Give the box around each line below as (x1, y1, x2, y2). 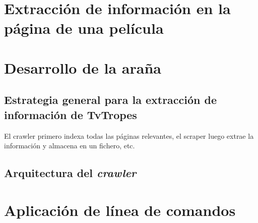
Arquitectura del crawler (4, 165, 137, 181)
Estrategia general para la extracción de (4, 92, 217, 107)
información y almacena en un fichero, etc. (4, 140, 135, 151)
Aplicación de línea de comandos (4, 199, 236, 220)
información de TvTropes (4, 106, 137, 122)
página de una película (4, 18, 164, 38)
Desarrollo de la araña (4, 57, 161, 78)
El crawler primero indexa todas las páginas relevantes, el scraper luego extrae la (4, 130, 254, 141)
